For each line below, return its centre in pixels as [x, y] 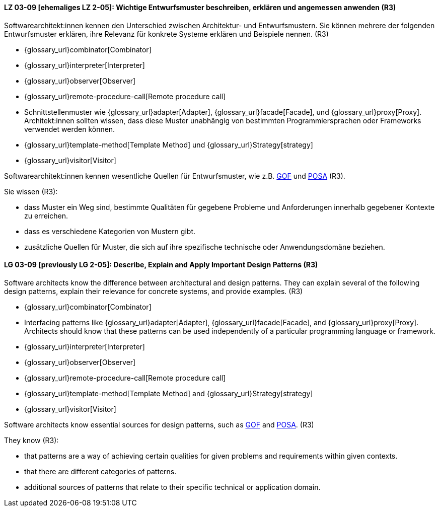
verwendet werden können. [70, 129]
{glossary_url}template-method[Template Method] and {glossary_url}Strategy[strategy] [169, 393]
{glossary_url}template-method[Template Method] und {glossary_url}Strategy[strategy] [169, 144]
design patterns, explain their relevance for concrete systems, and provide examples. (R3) [154, 291]
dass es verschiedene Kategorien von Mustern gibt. [110, 231]
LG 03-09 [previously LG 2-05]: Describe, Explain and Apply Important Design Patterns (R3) [161, 265]
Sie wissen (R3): [31, 191]
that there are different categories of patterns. [100, 471]
